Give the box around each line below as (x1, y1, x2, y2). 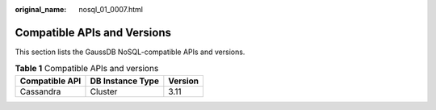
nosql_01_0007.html (78, 5, 143, 14)
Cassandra (19, 86, 61, 97)
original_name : (15, 5, 67, 14)
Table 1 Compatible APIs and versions (15, 63, 159, 74)
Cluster (90, 86, 118, 97)
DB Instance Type (90, 75, 159, 87)
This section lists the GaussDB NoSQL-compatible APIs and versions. (15, 47, 245, 57)
